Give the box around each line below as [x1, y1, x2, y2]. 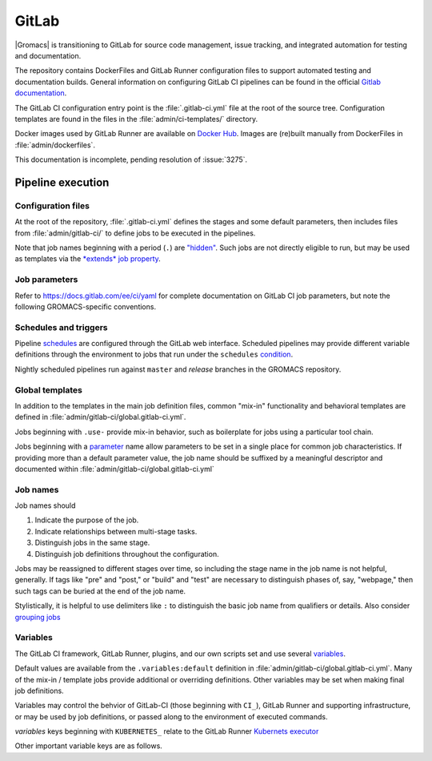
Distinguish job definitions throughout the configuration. [34, 549, 219, 558]
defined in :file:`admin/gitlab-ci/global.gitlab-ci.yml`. [14, 413, 186, 422]
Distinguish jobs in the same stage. [34, 538, 150, 548]
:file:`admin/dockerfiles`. [14, 140, 96, 150]
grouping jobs [14, 612, 61, 622]
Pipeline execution [14, 175, 110, 189]
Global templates [14, 385, 83, 396]
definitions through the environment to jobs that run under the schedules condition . [14, 349, 294, 360]
